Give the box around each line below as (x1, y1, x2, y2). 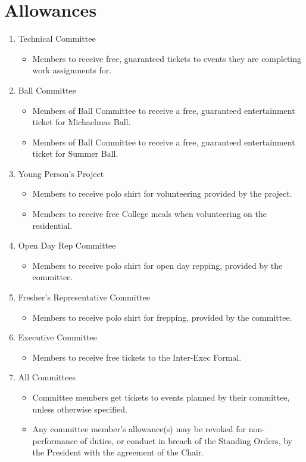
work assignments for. (32, 64, 112, 76)
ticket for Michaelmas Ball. (32, 116, 131, 128)
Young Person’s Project (18, 167, 104, 179)
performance (32, 434, 78, 447)
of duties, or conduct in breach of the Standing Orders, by (80, 434, 292, 447)
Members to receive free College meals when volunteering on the (32, 207, 267, 220)
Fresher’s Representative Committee (18, 291, 150, 303)
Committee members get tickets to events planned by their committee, (32, 391, 290, 403)
